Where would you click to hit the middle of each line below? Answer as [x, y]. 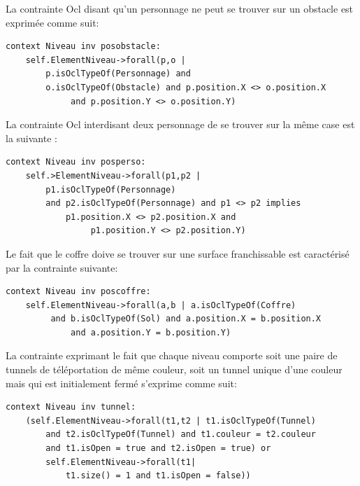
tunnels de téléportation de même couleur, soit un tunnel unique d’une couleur [174, 369]
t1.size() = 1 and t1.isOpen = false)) [158, 476]
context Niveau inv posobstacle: [83, 47]
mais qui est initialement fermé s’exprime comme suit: [121, 383]
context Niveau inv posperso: [76, 162]
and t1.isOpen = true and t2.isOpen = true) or [158, 449]
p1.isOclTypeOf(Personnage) [111, 189]
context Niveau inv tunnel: [71, 407]
